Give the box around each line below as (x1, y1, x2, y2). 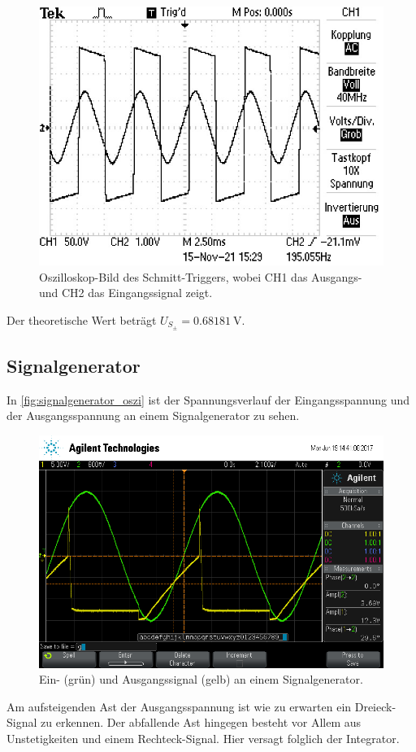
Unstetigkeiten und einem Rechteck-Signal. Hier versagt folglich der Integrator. (6, 730, 400, 747)
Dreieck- (354, 697, 396, 715)
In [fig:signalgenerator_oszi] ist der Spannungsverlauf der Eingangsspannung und (6, 391, 410, 408)
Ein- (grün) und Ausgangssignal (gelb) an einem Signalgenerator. (39, 671, 363, 688)
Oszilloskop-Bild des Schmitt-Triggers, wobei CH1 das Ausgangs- (39, 268, 362, 285)
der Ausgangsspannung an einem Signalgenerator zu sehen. (6, 407, 300, 424)
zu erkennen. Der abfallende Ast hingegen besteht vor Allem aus (41, 714, 362, 731)
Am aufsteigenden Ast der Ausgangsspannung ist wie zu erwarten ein (6, 697, 352, 715)
